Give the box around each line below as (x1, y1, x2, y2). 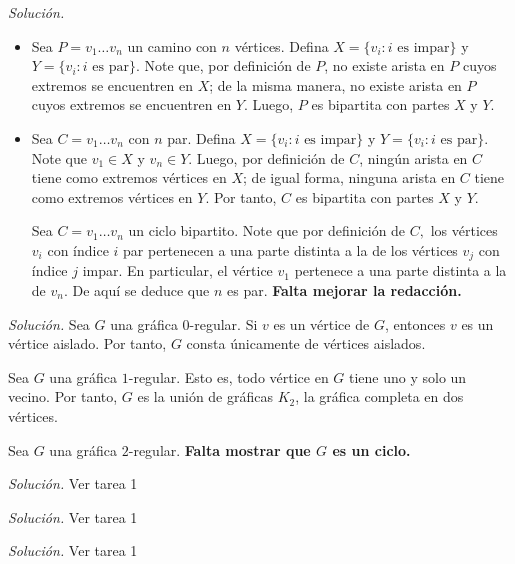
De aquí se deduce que (72, 279, 210, 300)
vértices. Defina (234, 35, 329, 56)
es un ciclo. (332, 439, 411, 460)
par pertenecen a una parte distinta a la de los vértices (123, 239, 458, 260)
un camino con (127, 35, 217, 56)
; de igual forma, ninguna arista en (243, 167, 456, 188)
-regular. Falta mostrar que (128, 439, 311, 460)
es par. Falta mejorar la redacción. (226, 279, 462, 300)
